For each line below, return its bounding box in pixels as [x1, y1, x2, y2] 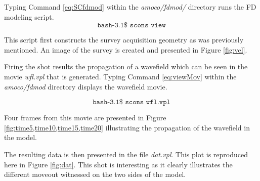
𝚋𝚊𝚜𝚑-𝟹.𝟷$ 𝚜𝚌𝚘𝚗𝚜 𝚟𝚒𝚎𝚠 [97, 22, 166, 29]
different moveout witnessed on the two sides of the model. [4, 169, 186, 179]
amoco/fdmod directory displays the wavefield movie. [4, 81, 167, 92]
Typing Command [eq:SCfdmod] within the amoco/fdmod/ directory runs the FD [4, 2, 256, 12]
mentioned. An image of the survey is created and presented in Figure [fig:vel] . [4, 44, 247, 55]
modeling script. [4, 11, 54, 22]
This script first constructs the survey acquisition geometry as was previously [4, 34, 244, 45]
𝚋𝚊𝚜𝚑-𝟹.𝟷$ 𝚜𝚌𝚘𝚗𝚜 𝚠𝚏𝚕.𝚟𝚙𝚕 [93, 99, 170, 106]
